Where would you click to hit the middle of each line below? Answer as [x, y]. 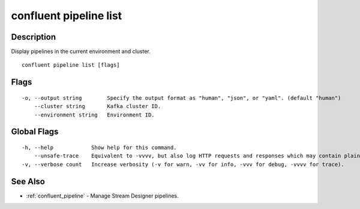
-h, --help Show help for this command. [99, 148]
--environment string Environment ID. [94, 115]
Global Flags [35, 132]
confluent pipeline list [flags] [71, 65]
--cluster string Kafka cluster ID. [97, 106]
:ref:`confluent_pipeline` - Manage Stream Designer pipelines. [102, 196]
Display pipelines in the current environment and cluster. [81, 52]
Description [34, 37]
